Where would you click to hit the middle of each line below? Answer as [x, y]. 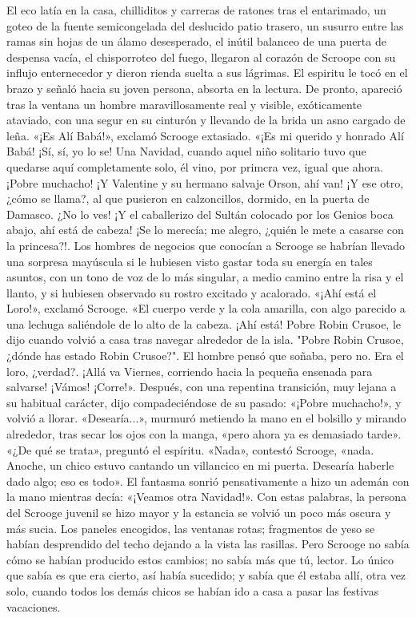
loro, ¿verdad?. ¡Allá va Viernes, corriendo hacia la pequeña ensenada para [190, 371]
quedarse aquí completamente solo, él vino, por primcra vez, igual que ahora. [195, 166]
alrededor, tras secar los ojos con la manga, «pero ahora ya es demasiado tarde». [204, 434]
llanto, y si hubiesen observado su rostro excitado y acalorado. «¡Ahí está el [192, 292]
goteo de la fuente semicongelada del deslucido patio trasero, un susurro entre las [205, 25]
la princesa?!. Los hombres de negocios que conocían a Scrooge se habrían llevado [206, 245]
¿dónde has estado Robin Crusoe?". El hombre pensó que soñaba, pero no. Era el [205, 355]
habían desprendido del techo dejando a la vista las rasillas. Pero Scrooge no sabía [208, 544]
